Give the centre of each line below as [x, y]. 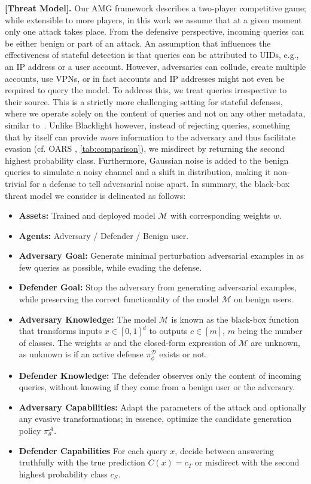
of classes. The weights [60, 342]
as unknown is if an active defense [81, 354]
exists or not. [183, 354]
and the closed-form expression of [174, 342]
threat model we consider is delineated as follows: [95, 195]
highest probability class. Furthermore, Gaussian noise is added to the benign [147, 160]
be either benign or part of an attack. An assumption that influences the [138, 43]
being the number [270, 331]
